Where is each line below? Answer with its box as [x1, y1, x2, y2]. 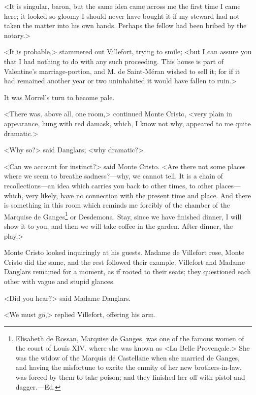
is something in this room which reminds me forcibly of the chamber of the [4, 200, 230, 210]
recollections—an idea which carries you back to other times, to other [4, 180, 214, 190]
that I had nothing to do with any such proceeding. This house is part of [4, 56, 224, 66]
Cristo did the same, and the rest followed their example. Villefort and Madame [4, 256, 245, 267]
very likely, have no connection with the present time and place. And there [25, 190, 251, 200]
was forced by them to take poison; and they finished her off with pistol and [15, 372, 245, 382]
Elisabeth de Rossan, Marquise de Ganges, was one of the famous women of [15, 333, 244, 343]
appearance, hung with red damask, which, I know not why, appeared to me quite [4, 118, 251, 128]
